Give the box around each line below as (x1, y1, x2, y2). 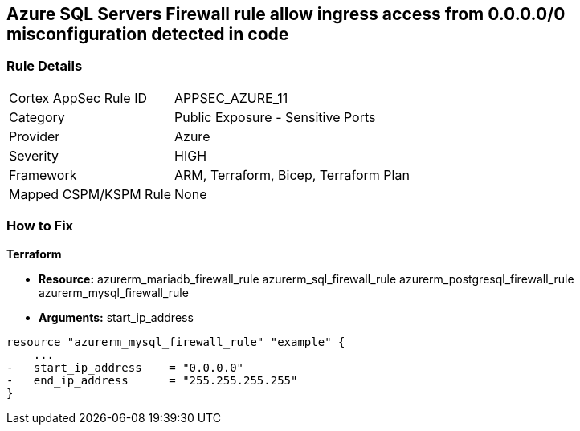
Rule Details (6, 58, 83, 75)
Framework (9, 166, 77, 183)
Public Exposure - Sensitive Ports (174, 108, 376, 125)
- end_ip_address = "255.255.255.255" (6, 373, 298, 387)
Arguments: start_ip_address (39, 310, 194, 324)
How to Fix (6, 218, 74, 234)
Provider (9, 128, 60, 144)
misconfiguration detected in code (6, 24, 289, 44)
